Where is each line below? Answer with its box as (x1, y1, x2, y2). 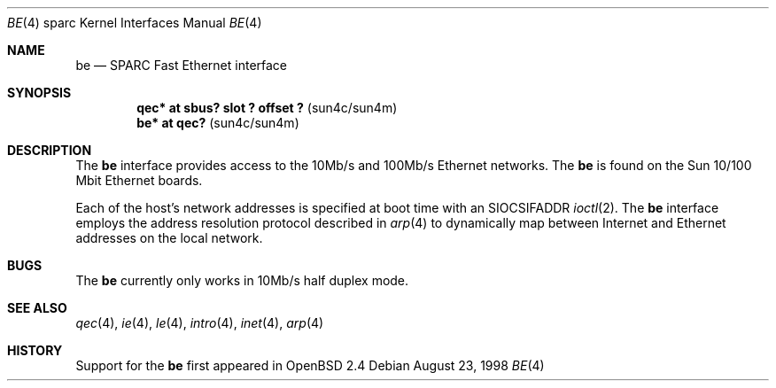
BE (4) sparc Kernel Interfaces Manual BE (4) (7, 15, 262, 30)
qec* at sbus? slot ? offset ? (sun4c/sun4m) (136, 100, 398, 115)
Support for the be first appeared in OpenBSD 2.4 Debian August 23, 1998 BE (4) (75, 358, 545, 373)
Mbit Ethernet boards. (75, 173, 203, 188)
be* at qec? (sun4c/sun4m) (136, 115, 299, 130)
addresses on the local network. (75, 230, 263, 245)
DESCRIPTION (7, 143, 92, 158)
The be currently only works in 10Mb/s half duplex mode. (75, 273, 409, 288)
